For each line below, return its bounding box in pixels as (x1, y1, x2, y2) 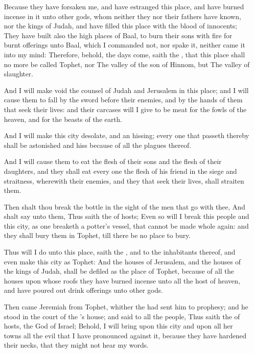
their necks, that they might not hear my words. (4, 340, 149, 350)
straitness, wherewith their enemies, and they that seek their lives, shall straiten (4, 175, 244, 186)
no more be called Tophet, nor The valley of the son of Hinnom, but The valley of (4, 59, 250, 69)
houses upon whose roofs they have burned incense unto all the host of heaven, (4, 275, 240, 285)
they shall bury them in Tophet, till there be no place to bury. (4, 230, 191, 240)
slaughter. (4, 69, 33, 79)
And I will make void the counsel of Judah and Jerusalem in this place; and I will (4, 85, 249, 95)
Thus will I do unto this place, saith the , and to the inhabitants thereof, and (4, 247, 235, 257)
